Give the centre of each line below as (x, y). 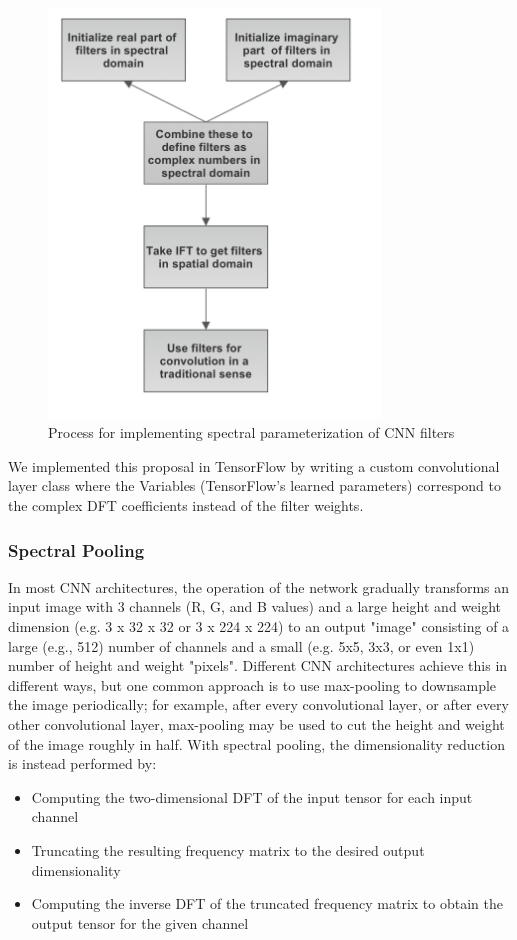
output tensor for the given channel (140, 922)
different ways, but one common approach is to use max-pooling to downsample (252, 684)
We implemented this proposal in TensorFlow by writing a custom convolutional (254, 465)
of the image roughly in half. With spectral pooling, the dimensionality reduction (256, 743)
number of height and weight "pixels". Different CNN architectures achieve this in (258, 665)
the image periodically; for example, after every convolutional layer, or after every (258, 704)
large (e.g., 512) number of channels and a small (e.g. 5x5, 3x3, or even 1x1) (241, 645)
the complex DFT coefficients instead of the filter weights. (186, 505)
